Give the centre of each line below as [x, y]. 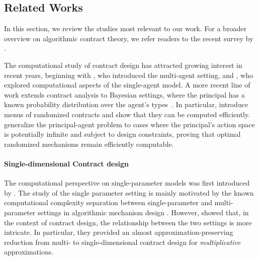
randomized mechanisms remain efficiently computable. [89, 144]
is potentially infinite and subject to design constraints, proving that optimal [122, 134]
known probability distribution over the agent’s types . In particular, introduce [126, 104]
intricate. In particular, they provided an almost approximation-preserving [119, 232]
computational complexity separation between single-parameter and [108, 202]
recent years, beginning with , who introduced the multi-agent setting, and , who [128, 75]
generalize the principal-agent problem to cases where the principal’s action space [129, 124]
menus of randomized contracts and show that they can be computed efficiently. [127, 114]
